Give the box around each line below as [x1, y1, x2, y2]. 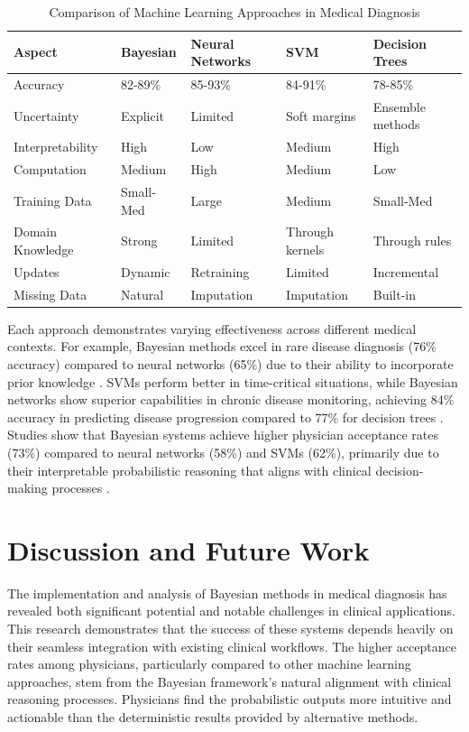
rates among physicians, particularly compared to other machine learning [7, 654, 411, 673]
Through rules [372, 231, 452, 250]
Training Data [14, 190, 92, 209]
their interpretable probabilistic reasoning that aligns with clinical [7, 460, 372, 479]
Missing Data [14, 284, 87, 303]
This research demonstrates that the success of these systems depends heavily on [7, 619, 454, 638]
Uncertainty [14, 106, 79, 125]
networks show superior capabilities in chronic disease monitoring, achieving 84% [7, 390, 455, 409]
